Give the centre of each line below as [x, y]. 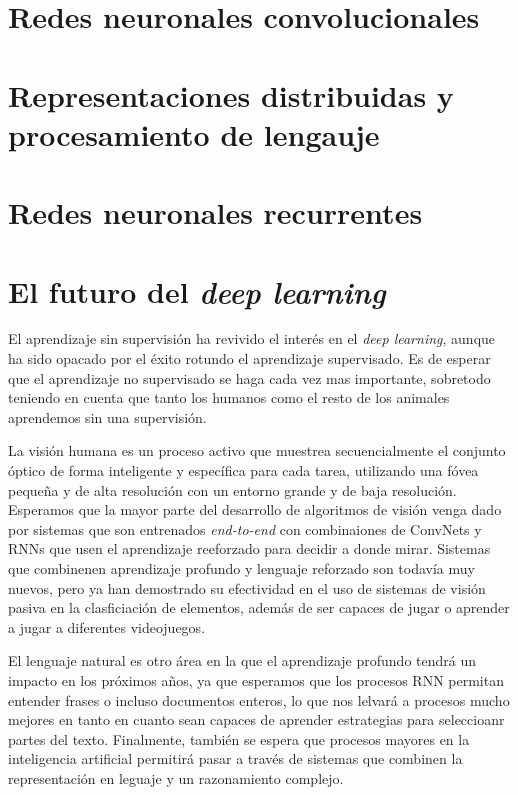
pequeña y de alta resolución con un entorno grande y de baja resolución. [232, 489]
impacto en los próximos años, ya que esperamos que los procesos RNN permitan [256, 679]
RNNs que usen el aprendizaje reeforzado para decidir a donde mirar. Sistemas [249, 548]
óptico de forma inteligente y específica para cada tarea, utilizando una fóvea [243, 470]
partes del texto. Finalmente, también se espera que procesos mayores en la [239, 738]
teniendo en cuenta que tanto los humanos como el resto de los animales [229, 397]
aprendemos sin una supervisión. [107, 416]
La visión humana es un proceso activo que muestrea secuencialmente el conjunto [257, 450]
